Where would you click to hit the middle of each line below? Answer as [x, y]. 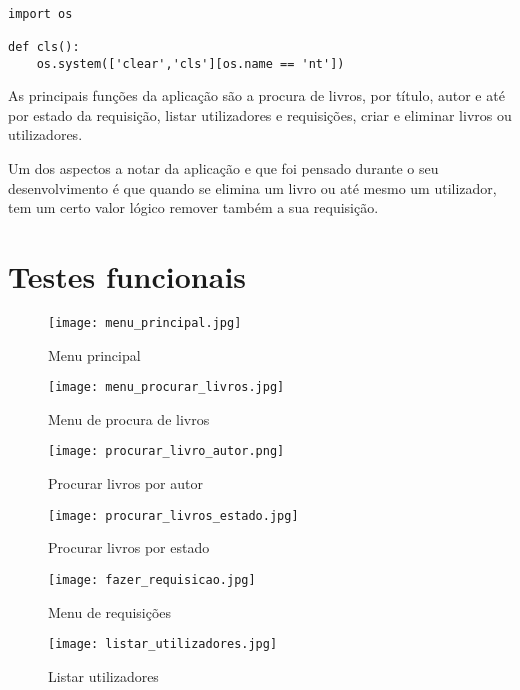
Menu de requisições [110, 611]
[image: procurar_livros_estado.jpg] [173, 515]
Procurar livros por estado [129, 547]
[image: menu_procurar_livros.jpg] [166, 387]
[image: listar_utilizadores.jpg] [163, 644]
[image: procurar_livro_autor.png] [166, 451]
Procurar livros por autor [125, 483]
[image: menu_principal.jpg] [145, 322]
